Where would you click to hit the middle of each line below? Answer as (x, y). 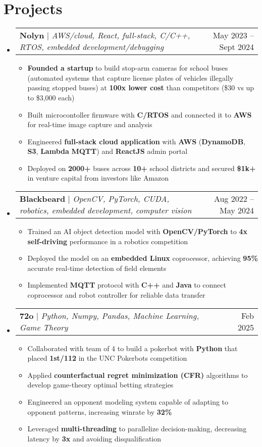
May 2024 (237, 210)
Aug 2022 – (234, 199)
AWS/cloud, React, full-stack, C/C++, (121, 35)
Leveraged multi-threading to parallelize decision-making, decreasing (137, 429)
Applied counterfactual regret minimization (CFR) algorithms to (138, 375)
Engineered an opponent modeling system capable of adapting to (128, 402)
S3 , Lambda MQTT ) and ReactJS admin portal (108, 151)
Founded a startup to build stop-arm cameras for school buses (128, 68)
